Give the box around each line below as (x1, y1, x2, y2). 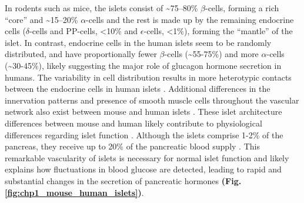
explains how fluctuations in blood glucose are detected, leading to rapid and (5, 163, 282, 175)
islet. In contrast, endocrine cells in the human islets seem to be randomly (5, 36, 272, 48)
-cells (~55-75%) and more (164, 48, 259, 60)
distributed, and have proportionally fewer (5, 48, 157, 60)
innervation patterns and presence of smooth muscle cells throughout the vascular (5, 94, 299, 106)
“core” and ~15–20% (5, 13, 78, 25)
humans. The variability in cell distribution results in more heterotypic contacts (5, 71, 292, 83)
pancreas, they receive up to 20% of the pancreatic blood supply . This (5, 140, 260, 152)
